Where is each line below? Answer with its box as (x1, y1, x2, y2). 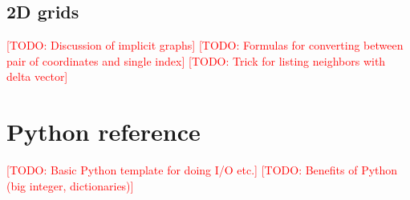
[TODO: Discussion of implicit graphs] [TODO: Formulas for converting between (6, 37, 404, 54)
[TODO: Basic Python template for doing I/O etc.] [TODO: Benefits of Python (6, 162, 398, 178)
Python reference (6, 115, 201, 148)
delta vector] (6, 68, 68, 85)
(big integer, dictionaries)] (6, 177, 134, 194)
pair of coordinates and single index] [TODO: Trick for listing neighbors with (6, 52, 386, 69)
